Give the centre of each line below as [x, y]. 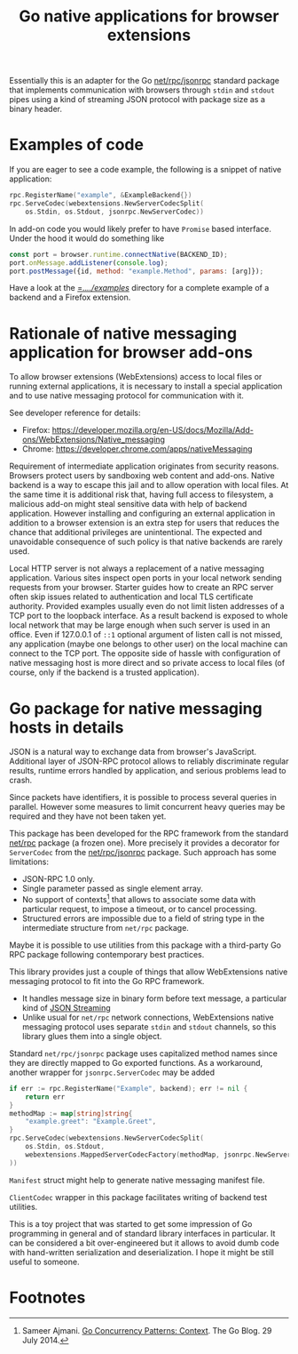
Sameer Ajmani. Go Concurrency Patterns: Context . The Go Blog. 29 [147, 1330]
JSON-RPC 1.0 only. [59, 879]
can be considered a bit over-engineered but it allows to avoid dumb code [144, 1243]
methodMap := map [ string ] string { [71, 1113]
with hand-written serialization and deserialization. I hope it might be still [142, 1252]
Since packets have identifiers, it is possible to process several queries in [143, 797]
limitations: [29, 862]
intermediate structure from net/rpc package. [105, 927]
